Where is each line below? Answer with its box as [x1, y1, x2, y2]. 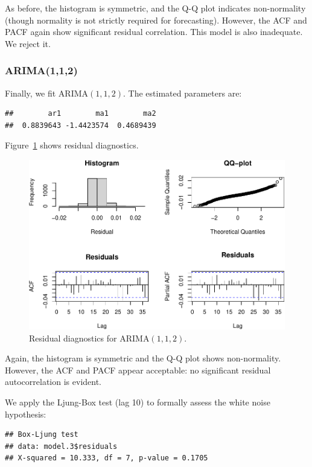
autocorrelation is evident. [5, 375, 102, 388]
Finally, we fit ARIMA [5, 86, 89, 99]
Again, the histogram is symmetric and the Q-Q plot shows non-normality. [5, 352, 281, 364]
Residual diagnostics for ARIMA [29, 331, 150, 344]
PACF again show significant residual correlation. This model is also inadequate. [5, 25, 303, 38]
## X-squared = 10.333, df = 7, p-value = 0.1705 [5, 454, 208, 463]
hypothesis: [5, 407, 46, 420]
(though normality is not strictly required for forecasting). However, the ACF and [5, 13, 307, 26]
